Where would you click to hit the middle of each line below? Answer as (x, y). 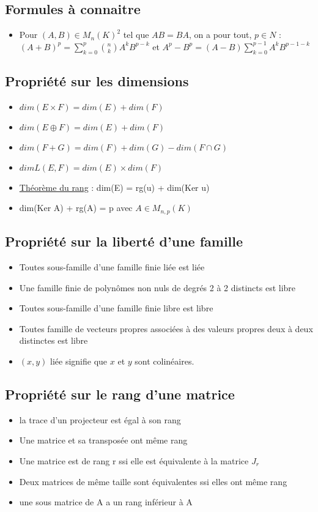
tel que (136, 35)
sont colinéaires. (165, 361)
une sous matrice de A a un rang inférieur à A (106, 502)
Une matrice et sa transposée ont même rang (103, 440)
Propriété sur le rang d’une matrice (120, 394)
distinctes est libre (54, 340)
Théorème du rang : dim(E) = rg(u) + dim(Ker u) (114, 187)
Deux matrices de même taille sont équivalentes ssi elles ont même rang (153, 481)
